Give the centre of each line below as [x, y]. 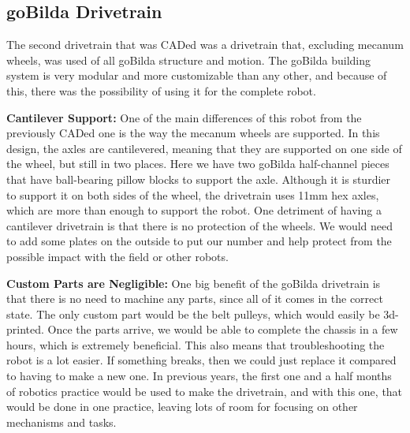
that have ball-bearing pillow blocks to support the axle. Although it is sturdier [199, 179]
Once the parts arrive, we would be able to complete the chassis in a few [223, 329]
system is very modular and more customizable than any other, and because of [197, 75]
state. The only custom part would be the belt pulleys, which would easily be [193, 314]
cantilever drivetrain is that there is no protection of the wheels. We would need [200, 225]
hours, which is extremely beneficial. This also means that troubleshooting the [196, 344]
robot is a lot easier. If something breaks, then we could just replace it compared [201, 360]
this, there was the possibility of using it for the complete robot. [161, 90]
